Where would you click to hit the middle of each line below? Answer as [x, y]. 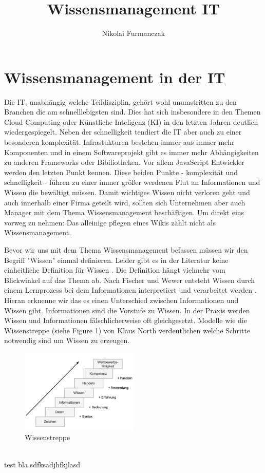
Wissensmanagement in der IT [115, 77]
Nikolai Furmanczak [134, 33]
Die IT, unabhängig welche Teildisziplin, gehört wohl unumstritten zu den [120, 101]
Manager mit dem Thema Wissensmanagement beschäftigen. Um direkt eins [124, 212]
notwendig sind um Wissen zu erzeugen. [67, 340]
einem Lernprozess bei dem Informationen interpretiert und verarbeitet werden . [130, 290]
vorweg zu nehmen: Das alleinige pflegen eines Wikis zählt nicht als [110, 222]
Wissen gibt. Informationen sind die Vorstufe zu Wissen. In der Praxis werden [127, 310]
